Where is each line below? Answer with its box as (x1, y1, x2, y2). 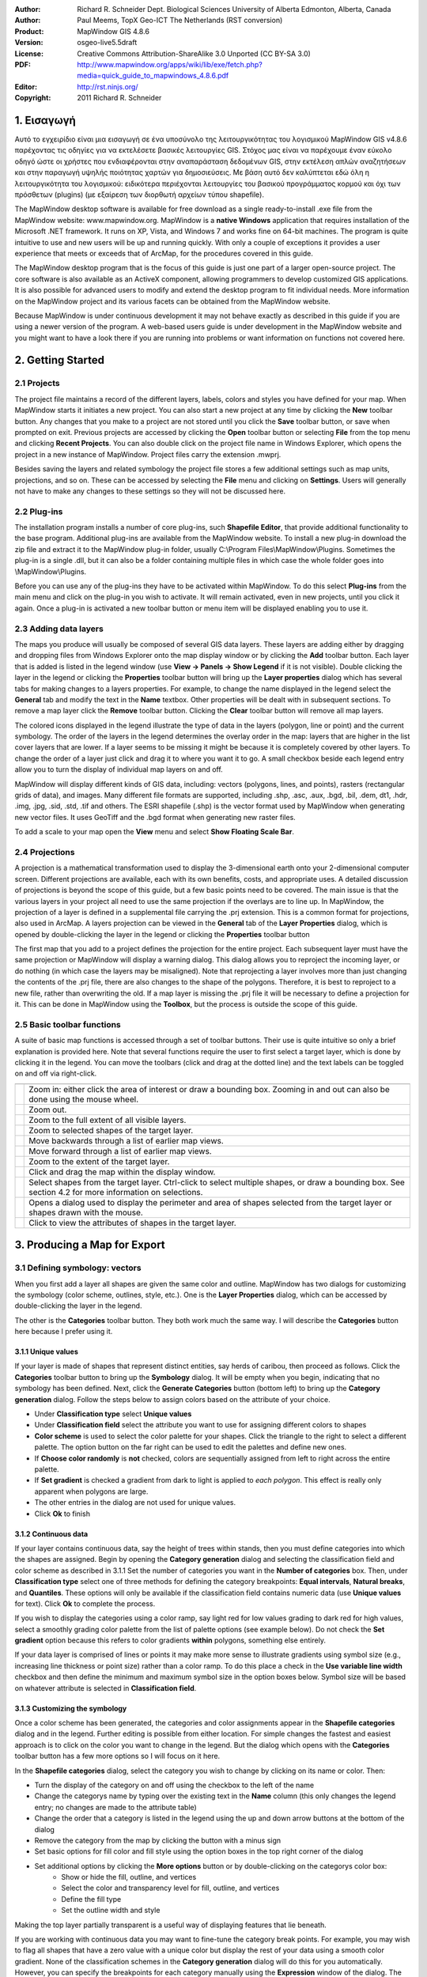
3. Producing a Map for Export (14, 1238, 165, 1252)
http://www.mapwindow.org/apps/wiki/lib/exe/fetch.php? (77, 59, 263, 69)
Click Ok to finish (34, 1509, 91, 1518)
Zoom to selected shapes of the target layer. (28, 1125, 194, 1136)
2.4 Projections (14, 846, 75, 857)
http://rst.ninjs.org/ (77, 81, 138, 91)
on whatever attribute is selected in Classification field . (14, 1683, 197, 1692)
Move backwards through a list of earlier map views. (28, 1135, 225, 1146)
